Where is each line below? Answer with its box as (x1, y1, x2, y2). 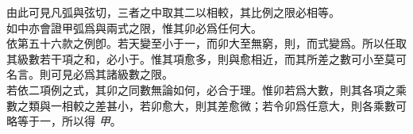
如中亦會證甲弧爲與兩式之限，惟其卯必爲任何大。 (6, 19, 262, 36)
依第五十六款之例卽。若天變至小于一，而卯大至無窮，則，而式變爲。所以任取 (6, 35, 407, 52)
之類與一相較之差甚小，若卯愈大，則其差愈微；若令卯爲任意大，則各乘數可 (17, 97, 407, 113)
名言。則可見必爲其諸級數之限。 (6, 66, 173, 82)
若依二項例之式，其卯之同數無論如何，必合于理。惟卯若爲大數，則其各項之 (6, 81, 396, 98)
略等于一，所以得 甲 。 (6, 113, 122, 129)
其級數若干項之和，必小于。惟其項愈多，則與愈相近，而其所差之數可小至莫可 (6, 50, 407, 67)
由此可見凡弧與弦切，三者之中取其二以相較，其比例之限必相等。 (6, 4, 340, 20)
